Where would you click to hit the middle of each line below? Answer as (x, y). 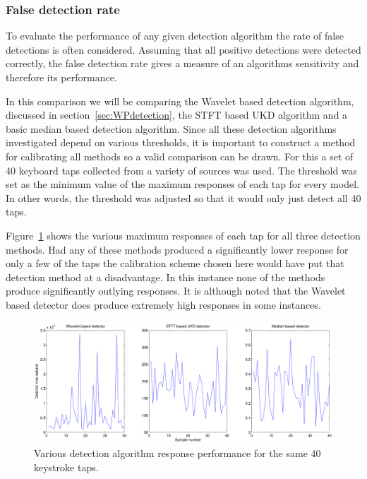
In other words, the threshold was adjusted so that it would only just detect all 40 (183, 197)
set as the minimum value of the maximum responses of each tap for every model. (182, 184)
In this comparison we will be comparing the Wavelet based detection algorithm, (180, 101)
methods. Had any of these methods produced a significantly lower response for (177, 249)
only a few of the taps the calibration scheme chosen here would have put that (175, 263)
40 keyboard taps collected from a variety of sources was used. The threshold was (182, 170)
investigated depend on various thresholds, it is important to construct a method (181, 142)
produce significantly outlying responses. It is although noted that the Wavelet (176, 291)
